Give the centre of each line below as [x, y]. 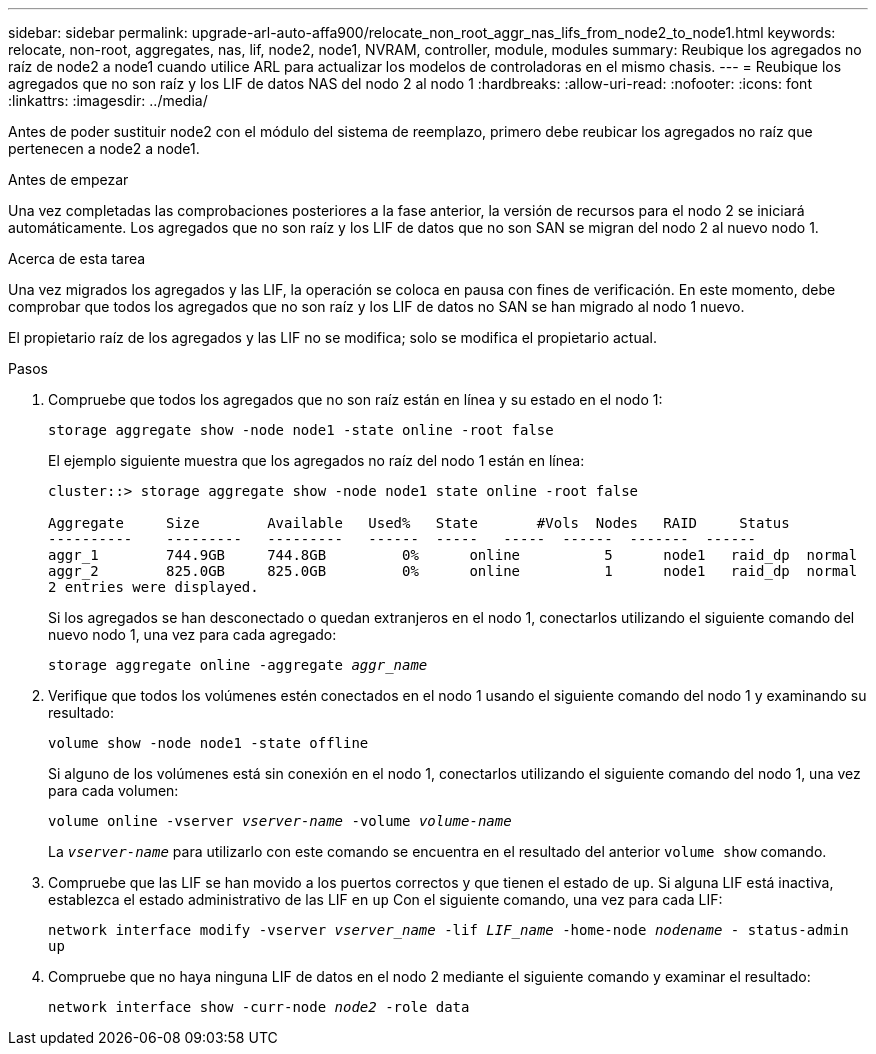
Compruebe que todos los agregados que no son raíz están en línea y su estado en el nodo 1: [355, 399]
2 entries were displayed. [153, 587]
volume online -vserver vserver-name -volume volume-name [280, 821]
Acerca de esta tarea [77, 258]
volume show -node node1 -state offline [208, 743]
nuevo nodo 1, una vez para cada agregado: [192, 634]
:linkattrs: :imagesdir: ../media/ [108, 100]
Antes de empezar [68, 179]
